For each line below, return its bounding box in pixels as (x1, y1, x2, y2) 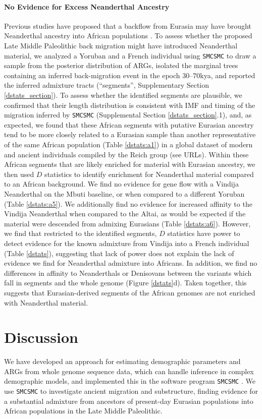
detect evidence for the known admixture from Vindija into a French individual (4, 237, 249, 248)
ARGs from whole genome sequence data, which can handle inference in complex (4, 366, 254, 376)
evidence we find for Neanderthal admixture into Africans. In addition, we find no (4, 258, 257, 268)
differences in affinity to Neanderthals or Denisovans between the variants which (4, 267, 252, 278)
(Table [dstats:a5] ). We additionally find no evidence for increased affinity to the (4, 198, 252, 209)
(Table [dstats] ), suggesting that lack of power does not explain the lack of (4, 248, 234, 258)
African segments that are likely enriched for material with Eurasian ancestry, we (4, 159, 255, 169)
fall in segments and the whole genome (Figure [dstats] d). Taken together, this (4, 277, 247, 288)
